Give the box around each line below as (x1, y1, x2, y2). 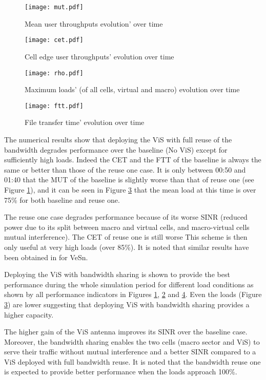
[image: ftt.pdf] (25, 102, 84, 110)
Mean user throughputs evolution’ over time (25, 18, 163, 29)
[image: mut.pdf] (25, 4, 84, 11)
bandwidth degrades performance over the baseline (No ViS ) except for (4, 144, 228, 155)
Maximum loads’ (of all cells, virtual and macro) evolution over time (25, 84, 240, 95)
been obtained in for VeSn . (4, 251, 88, 262)
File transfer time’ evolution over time (25, 117, 145, 128)
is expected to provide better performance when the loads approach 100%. (4, 366, 237, 377)
